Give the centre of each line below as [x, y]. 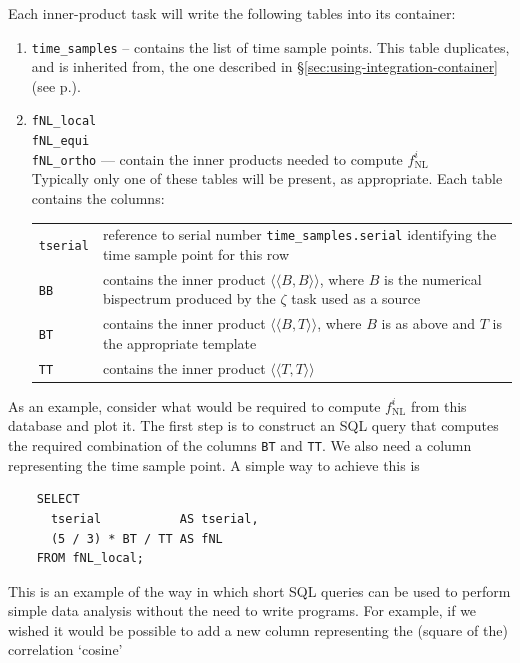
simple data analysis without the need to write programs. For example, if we [242, 610]
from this [438, 405]
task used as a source [356, 298]
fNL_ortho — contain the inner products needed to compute [217, 158]
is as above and [428, 323]
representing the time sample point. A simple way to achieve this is [214, 464]
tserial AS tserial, [154, 518]
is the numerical [432, 278]
